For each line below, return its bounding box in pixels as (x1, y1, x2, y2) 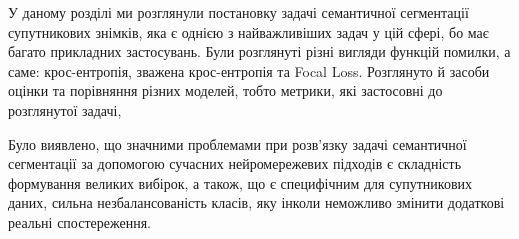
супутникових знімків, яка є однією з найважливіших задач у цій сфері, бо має (8, 21, 489, 42)
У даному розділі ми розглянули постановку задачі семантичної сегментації (8, 2, 469, 22)
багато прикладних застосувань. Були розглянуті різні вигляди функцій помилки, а (8, 41, 511, 62)
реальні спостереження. (8, 211, 151, 232)
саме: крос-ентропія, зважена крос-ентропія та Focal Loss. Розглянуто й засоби (8, 60, 490, 81)
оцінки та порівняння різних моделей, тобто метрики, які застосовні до (8, 80, 443, 101)
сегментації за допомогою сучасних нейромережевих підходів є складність (8, 153, 462, 174)
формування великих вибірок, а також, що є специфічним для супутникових (8, 172, 472, 193)
